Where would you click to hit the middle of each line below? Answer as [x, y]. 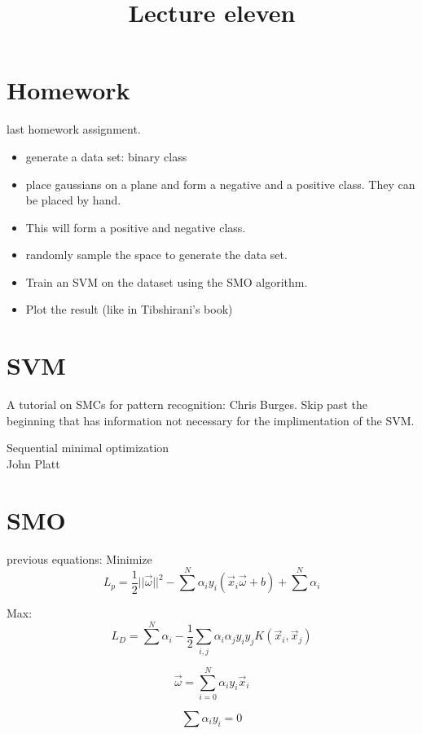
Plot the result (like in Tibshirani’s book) [129, 309]
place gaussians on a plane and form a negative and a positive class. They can [220, 184]
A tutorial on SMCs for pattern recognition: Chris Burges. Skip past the [187, 404]
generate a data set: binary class [106, 156]
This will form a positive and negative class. [136, 227]
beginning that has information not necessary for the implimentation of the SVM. [211, 420]
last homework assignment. [74, 129]
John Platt [33, 463]
